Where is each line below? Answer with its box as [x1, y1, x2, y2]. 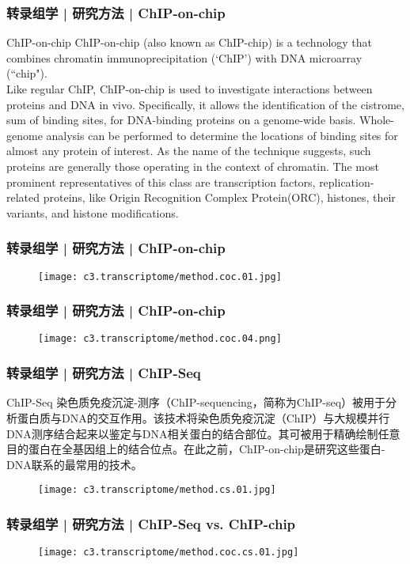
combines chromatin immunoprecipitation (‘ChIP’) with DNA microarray [6, 49, 363, 66]
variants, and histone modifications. [6, 204, 179, 221]
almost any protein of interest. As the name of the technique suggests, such [6, 142, 371, 159]
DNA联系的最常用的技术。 [6, 456, 142, 472]
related [6, 189, 40, 206]
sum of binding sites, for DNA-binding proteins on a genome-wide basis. [6, 112, 356, 128]
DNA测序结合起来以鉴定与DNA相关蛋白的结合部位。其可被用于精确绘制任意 [6, 425, 401, 441]
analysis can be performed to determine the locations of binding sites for [46, 127, 398, 143]
